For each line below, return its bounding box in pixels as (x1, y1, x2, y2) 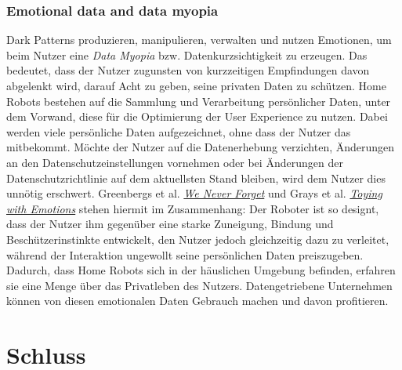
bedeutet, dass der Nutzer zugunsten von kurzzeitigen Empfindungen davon (6, 62, 370, 78)
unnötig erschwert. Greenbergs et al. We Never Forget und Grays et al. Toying (6, 185, 382, 201)
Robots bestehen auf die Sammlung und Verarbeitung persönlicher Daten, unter (6, 92, 391, 109)
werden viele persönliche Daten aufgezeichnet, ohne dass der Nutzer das (6, 123, 351, 140)
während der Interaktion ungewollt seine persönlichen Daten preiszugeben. (6, 246, 364, 263)
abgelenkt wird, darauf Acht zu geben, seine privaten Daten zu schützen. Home (6, 78, 386, 93)
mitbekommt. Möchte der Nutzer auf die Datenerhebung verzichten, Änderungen (6, 139, 395, 155)
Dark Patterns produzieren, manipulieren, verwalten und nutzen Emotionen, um (6, 31, 392, 48)
